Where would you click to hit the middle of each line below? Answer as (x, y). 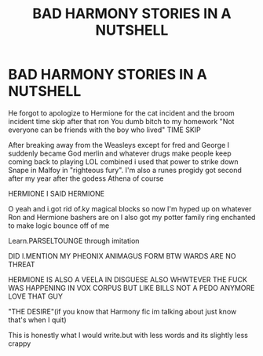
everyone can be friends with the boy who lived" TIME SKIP (105, 130)
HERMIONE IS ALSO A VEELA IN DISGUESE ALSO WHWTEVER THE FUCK (128, 279)
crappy (20, 343)
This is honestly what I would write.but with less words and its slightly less (128, 335)
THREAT (22, 264)
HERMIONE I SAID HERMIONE (56, 193)
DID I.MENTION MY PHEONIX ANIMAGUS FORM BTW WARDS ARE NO (122, 255)
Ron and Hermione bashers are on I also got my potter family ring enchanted (132, 217)
